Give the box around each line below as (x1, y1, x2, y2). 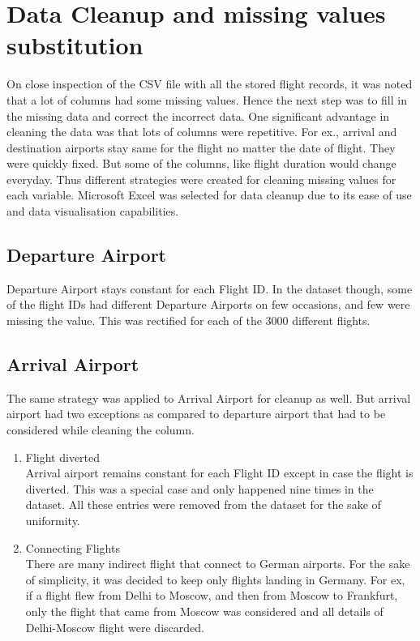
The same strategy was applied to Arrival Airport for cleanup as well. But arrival (6, 389, 411, 406)
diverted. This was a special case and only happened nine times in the (25, 480, 374, 497)
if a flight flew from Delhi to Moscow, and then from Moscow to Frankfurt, (25, 587, 398, 604)
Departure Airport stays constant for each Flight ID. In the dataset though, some (6, 280, 413, 297)
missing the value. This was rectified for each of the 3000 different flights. (6, 312, 371, 329)
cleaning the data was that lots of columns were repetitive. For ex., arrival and (6, 123, 397, 140)
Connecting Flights (25, 539, 120, 556)
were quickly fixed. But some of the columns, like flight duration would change (6, 155, 396, 172)
